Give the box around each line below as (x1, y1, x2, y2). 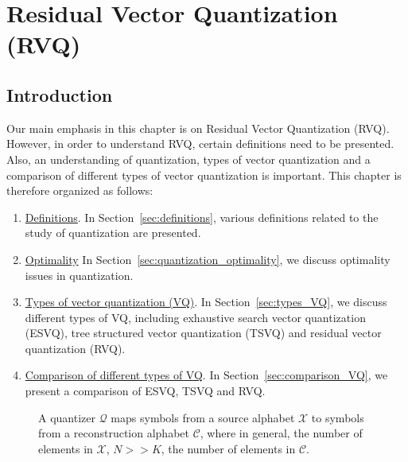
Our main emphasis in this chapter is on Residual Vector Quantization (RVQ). (6, 119, 390, 136)
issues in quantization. (25, 266, 134, 283)
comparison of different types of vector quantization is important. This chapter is (6, 166, 402, 183)
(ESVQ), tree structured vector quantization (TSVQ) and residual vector (25, 324, 382, 341)
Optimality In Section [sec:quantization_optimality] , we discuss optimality (25, 250, 391, 267)
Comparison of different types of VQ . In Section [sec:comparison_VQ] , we (25, 367, 388, 383)
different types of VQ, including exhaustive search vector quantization (25, 309, 366, 325)
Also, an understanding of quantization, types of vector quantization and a (6, 150, 371, 167)
